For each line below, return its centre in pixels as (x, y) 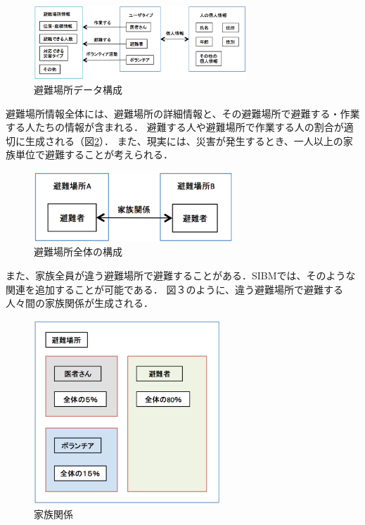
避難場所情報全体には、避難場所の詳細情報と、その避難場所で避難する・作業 (183, 113)
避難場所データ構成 (78, 89)
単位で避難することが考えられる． (94, 154)
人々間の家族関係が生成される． (79, 303)
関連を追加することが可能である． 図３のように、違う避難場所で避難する (175, 289)
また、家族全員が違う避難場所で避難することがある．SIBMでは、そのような (181, 276)
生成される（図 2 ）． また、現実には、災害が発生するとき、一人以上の (184, 140)
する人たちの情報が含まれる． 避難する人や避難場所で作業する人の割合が (175, 127)
